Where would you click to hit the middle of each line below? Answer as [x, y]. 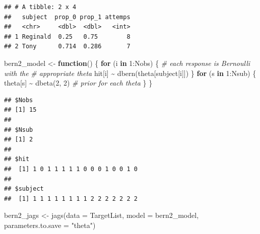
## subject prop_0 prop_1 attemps [67, 17]
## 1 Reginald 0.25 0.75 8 [67, 36]
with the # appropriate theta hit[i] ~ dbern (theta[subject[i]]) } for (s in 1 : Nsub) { [130, 73]
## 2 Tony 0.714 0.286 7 [67, 47]
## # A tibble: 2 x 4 [40, 7]
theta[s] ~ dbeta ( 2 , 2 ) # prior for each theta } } [78, 83]
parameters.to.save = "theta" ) [50, 225]
